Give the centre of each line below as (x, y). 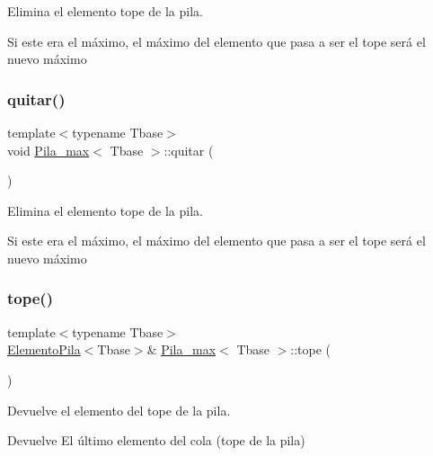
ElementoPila (44, 349)
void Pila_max (49, 150)
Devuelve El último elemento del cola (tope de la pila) (156, 440)
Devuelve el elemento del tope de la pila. (119, 410)
